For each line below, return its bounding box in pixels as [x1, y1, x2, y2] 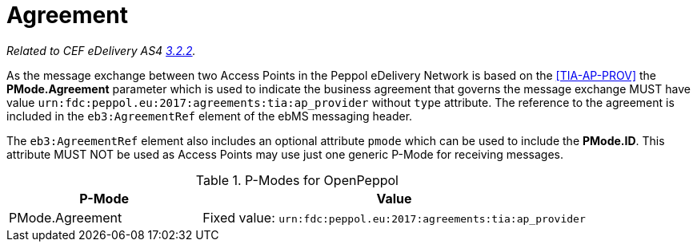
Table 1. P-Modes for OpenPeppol [195, 171, 399, 188]
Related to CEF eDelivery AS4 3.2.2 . [6, 43, 196, 57]
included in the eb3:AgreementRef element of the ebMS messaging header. [6, 108, 413, 123]
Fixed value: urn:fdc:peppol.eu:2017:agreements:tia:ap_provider [202, 209, 586, 226]
